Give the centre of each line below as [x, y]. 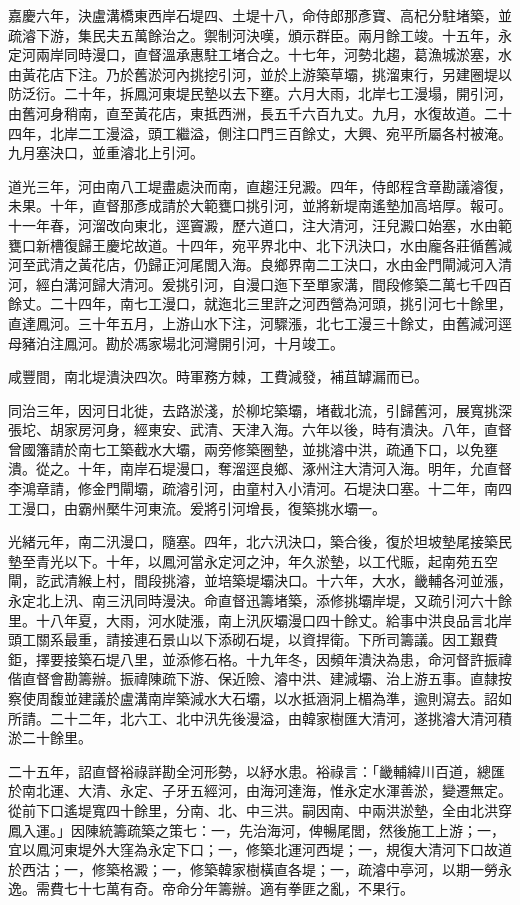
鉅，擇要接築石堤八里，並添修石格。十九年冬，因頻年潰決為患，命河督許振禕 [260, 658]
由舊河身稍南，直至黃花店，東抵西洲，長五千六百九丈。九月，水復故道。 [246, 112]
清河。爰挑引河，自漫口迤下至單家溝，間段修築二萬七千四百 [315, 283]
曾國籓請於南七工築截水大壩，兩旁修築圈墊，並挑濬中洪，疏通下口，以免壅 [253, 448]
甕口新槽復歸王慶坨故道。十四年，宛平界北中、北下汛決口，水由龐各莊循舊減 [260, 244]
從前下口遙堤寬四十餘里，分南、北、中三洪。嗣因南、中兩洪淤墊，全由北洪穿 [260, 809]
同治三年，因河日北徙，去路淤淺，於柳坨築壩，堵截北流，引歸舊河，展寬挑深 [260, 409]
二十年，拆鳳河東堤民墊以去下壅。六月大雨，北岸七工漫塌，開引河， [287, 93]
